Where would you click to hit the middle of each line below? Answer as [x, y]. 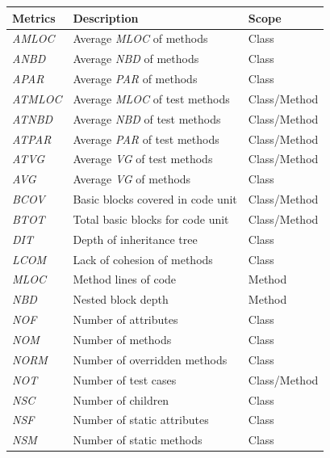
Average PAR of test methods [146, 139]
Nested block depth [121, 299]
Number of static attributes [141, 420]
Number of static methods [138, 440]
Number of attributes [125, 319]
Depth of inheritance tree [135, 239]
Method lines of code [125, 279]
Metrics [34, 17]
